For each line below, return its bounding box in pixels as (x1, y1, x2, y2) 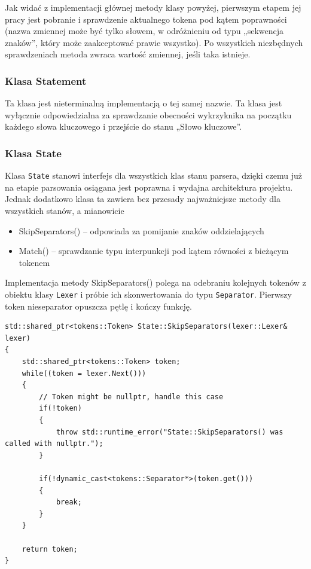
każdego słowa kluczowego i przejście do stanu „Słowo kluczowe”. (5, 120, 242, 133)
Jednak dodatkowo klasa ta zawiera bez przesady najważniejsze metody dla (5, 192, 280, 205)
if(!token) (39, 404, 82, 413)
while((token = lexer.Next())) (22, 369, 147, 378)
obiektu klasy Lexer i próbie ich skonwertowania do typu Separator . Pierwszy (5, 288, 292, 300)
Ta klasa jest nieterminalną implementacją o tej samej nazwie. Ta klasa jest (5, 97, 282, 109)
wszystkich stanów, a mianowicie (5, 204, 124, 217)
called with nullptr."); (5, 439, 103, 448)
